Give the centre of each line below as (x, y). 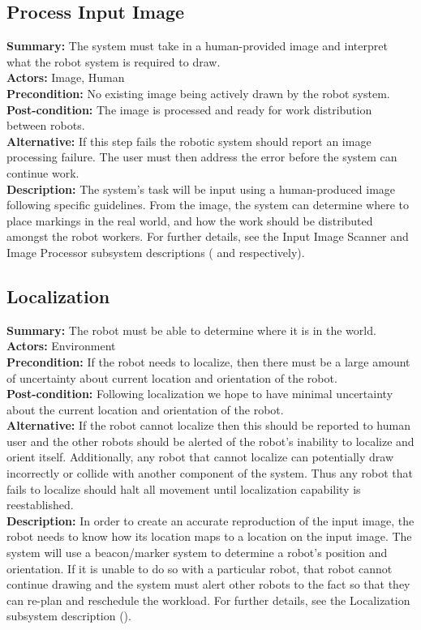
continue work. (43, 172)
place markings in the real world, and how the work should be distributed (190, 220)
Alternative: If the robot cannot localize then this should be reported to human (208, 425)
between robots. (46, 125)
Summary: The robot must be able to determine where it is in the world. (191, 330)
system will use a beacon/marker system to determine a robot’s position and (197, 553)
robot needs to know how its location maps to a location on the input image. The (209, 536)
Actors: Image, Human (66, 77)
